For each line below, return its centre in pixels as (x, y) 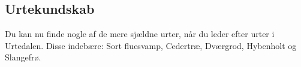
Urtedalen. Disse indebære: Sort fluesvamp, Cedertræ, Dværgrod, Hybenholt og (151, 45)
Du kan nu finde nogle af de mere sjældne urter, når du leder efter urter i (140, 34)
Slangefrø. (23, 57)
